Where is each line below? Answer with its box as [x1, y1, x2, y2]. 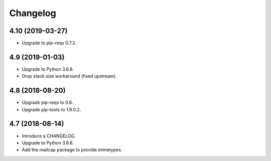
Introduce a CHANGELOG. [22, 133, 76, 139]
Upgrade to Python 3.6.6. [22, 139, 74, 145]
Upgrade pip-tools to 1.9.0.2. [22, 106, 81, 112]
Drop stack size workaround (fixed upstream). [22, 73, 117, 79]
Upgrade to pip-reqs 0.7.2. [22, 40, 77, 46]
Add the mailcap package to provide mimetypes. [22, 147, 122, 153]
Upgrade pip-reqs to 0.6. [22, 99, 73, 105]
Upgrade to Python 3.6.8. [22, 66, 74, 72]
